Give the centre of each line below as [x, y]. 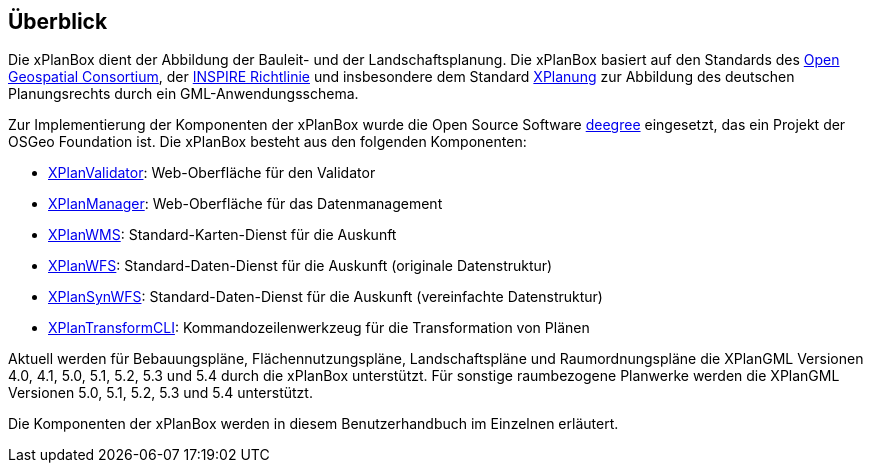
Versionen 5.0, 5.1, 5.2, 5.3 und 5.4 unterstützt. [160, 393]
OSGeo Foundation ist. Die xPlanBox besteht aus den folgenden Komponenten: [267, 142]
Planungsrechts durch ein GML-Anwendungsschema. [183, 94]
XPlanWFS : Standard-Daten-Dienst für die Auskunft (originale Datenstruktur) [300, 266]
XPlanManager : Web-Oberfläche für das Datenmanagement [245, 204]
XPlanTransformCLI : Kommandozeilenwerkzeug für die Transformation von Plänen [319, 328]
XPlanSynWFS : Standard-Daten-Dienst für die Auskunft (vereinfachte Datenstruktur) [325, 297]
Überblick [58, 21]
